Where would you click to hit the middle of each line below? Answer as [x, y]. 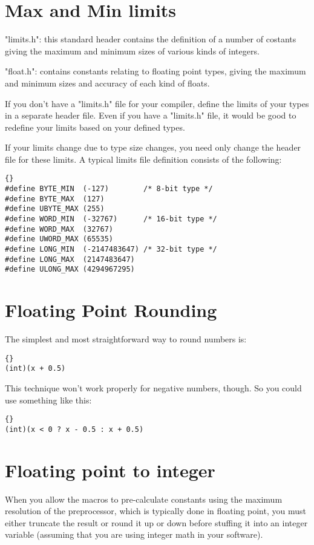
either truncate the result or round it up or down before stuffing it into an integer [156, 522]
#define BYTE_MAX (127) [55, 199]
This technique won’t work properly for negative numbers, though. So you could [153, 388]
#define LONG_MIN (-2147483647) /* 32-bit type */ [111, 250]
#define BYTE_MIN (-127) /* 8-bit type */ [109, 189]
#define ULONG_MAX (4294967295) [70, 269]
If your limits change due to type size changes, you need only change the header [153, 147]
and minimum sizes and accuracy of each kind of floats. [107, 83]
